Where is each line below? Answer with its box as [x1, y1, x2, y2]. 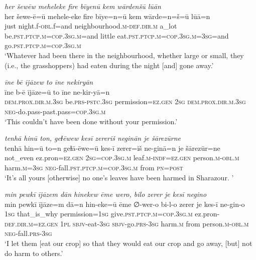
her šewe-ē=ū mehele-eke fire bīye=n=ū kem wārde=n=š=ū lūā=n [5, 11, 210, 21]
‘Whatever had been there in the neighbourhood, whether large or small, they [5, 50, 244, 60]
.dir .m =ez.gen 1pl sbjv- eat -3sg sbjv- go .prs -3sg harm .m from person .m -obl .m [15, 218, 249, 228]
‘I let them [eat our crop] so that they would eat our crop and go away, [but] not [5, 238, 252, 248]
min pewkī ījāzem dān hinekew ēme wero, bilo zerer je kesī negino [5, 189, 207, 199]
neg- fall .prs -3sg [5, 228, 52, 238]
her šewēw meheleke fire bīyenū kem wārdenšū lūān [5, 1, 161, 11]
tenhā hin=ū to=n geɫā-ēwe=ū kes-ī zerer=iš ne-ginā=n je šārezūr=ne [5, 142, 220, 153]
